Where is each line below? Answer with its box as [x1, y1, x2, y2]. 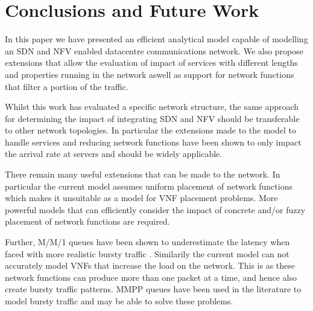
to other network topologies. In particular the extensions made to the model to [5, 124, 296, 136]
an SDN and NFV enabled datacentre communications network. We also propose [5, 44, 304, 57]
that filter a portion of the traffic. [5, 80, 128, 92]
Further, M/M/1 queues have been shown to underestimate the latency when [5, 236, 290, 248]
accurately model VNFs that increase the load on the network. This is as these [5, 259, 295, 272]
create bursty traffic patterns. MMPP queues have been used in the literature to [5, 283, 302, 295]
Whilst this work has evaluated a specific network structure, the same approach [5, 100, 299, 113]
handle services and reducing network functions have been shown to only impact [5, 135, 302, 148]
